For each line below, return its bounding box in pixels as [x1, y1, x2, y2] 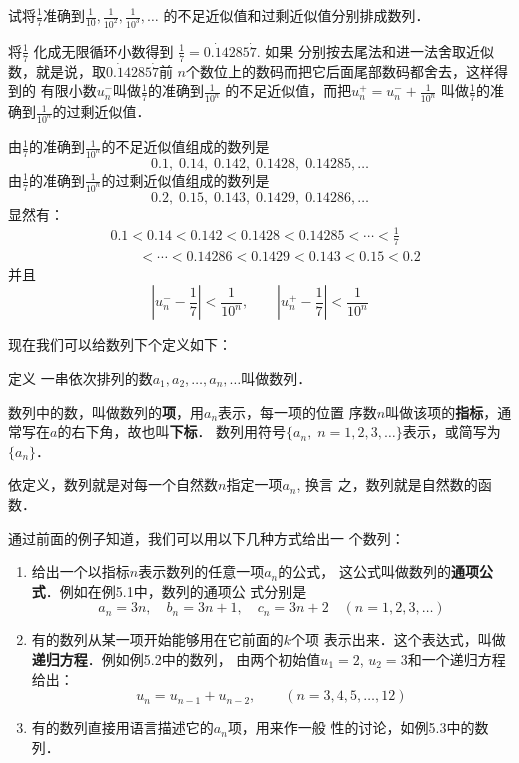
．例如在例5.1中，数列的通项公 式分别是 [45, 580, 307, 601]
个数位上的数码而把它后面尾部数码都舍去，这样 [185, 60, 494, 81]
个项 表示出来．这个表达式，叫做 [291, 629, 506, 650]
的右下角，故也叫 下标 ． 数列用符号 [57, 421, 287, 442]
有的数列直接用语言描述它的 [31, 717, 214, 738]
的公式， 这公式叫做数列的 [278, 561, 451, 582]
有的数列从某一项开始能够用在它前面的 [31, 629, 284, 650]
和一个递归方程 [407, 648, 506, 669]
